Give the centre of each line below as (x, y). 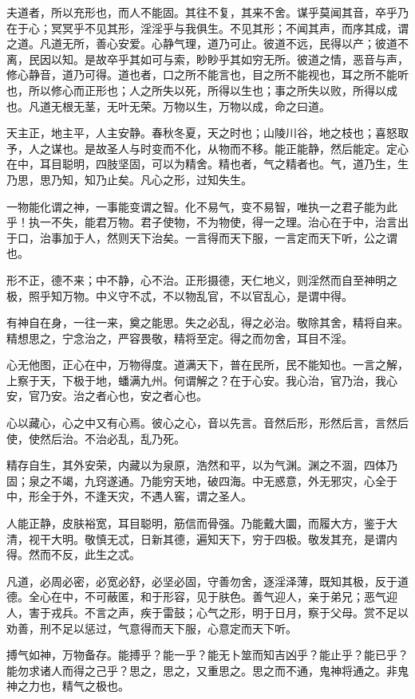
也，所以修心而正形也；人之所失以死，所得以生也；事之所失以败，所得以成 (202, 90)
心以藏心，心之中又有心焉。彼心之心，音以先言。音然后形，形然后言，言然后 (207, 423)
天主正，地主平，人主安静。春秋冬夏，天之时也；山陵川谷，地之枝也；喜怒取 (207, 133)
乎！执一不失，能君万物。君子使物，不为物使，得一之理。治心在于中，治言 (202, 222)
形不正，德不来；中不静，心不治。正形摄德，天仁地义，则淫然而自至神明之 (202, 279)
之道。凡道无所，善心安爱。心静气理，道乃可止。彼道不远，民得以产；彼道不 (207, 43)
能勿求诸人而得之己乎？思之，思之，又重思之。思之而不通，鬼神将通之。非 (202, 670)
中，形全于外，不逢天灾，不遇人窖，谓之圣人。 (129, 496)
